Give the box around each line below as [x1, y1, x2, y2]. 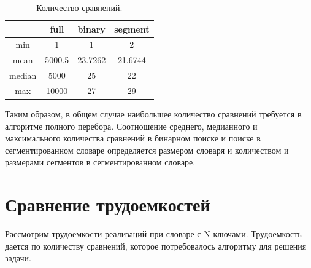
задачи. [5, 251, 31, 264]
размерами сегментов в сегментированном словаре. [5, 156, 196, 168]
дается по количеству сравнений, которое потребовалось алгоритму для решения [5, 239, 307, 252]
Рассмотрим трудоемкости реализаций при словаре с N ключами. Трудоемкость [5, 227, 302, 240]
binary [77, 22, 106, 35]
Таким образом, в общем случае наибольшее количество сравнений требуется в [5, 108, 302, 120]
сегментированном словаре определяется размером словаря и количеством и [5, 143, 289, 156]
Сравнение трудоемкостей [5, 192, 210, 217]
